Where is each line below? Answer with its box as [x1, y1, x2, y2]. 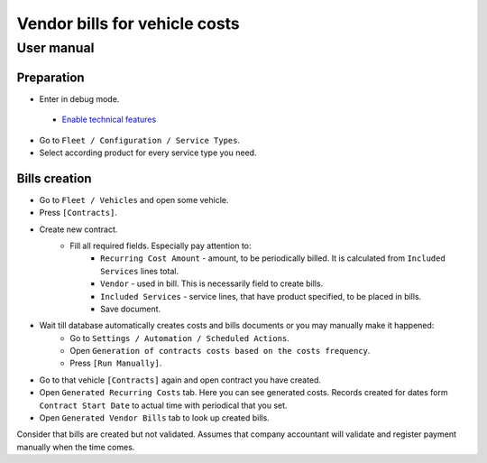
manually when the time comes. [16, 441, 135, 452]
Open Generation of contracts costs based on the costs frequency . [69, 346, 371, 357]
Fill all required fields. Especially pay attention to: [69, 240, 252, 251]
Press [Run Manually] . [69, 357, 162, 369]
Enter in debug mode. [39, 93, 120, 104]
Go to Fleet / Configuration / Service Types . [39, 134, 241, 145]
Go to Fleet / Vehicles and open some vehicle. [39, 194, 229, 205]
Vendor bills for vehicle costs [16, 14, 241, 33]
